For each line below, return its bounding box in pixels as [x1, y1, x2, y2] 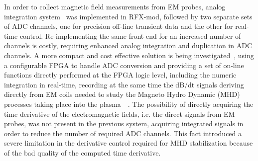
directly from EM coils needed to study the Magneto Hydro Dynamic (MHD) [4, 89, 240, 99]
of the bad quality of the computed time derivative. [4, 147, 161, 158]
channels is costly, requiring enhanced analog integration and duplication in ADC [4, 40, 252, 51]
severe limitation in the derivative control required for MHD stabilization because [4, 138, 253, 148]
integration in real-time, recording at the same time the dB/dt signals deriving [4, 79, 244, 89]
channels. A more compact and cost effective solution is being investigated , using [4, 50, 254, 60]
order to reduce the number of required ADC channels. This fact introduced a [4, 128, 242, 138]
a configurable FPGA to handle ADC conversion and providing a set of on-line [4, 60, 244, 70]
